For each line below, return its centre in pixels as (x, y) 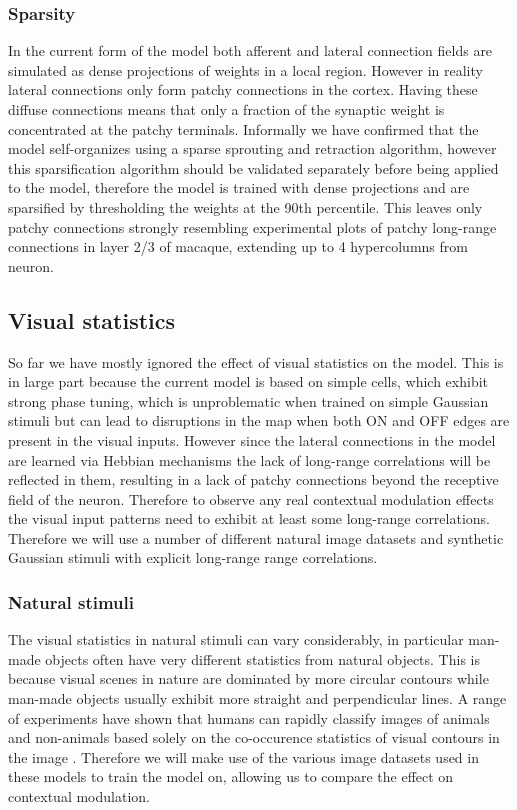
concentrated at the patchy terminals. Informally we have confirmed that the (243, 128)
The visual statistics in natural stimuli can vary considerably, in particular (236, 639)
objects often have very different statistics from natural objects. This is (262, 658)
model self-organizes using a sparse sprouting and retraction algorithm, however (252, 148)
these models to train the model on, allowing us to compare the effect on (231, 776)
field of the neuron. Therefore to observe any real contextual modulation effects (251, 498)
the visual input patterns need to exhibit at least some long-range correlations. (249, 518)
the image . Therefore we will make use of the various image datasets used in (243, 756)
